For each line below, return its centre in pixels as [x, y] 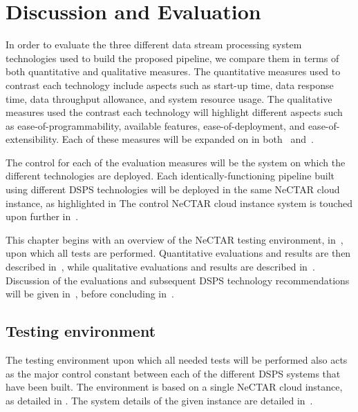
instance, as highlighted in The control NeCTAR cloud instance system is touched [179, 203]
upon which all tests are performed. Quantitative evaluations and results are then [178, 253]
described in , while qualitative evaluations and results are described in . [160, 267]
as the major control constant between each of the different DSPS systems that [173, 373]
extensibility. [32, 139]
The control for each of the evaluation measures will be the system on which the [176, 162]
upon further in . [42, 216]
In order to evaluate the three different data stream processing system [154, 45]
